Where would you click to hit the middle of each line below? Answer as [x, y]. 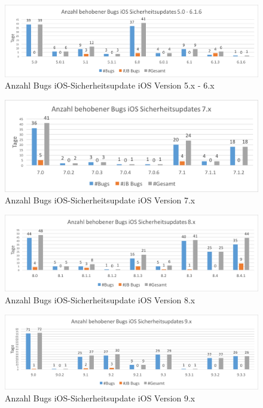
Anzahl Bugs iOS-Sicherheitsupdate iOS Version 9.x [100, 398]
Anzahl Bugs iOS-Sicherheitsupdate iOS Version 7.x [100, 200]
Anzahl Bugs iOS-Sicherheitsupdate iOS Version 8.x [100, 299]
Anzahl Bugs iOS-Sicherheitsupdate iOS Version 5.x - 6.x [110, 85]
